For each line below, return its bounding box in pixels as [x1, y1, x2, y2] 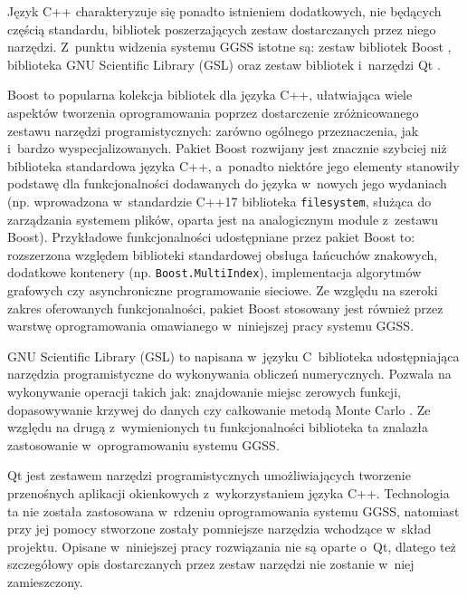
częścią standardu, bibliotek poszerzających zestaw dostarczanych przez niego [7, 19, 436, 38]
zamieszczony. [7, 572, 83, 591]
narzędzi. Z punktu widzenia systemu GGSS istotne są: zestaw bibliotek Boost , [7, 37, 452, 56]
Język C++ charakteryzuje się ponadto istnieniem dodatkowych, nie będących [7, 2, 442, 20]
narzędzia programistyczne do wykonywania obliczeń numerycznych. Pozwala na [7, 364, 452, 383]
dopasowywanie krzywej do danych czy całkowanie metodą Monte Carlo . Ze [7, 400, 431, 419]
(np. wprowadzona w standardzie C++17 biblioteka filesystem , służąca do [7, 191, 432, 210]
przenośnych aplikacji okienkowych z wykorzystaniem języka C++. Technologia [7, 483, 450, 502]
